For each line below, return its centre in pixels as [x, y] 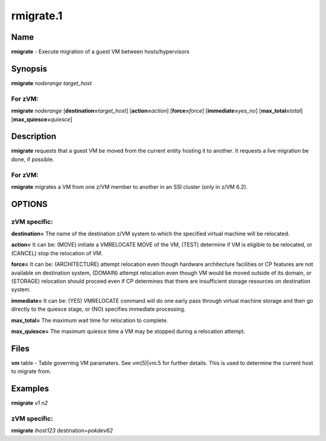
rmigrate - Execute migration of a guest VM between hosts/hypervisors [100, 52]
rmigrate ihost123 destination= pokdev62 [62, 431]
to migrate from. [31, 372]
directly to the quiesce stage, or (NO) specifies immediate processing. [98, 309]
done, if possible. [33, 159]
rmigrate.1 [37, 16]
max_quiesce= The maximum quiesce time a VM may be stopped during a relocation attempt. [128, 331]
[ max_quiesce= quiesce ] [42, 119]
